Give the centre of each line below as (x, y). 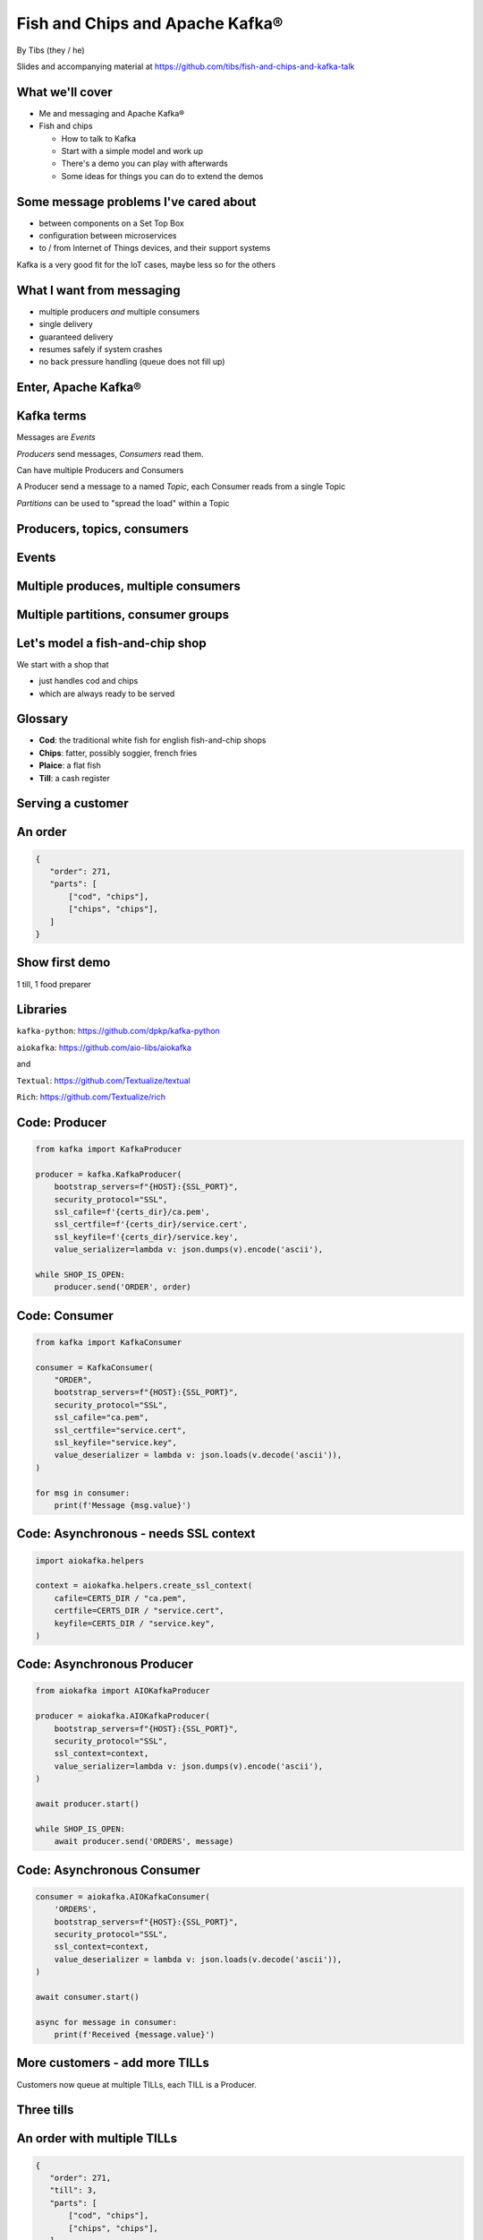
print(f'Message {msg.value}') (123, 1505)
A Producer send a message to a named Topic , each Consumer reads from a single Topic (181, 487)
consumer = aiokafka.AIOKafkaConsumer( (123, 1896)
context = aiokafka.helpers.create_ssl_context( (144, 1585)
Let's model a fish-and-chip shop (111, 643)
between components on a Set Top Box (112, 223)
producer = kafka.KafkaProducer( (109, 1174)
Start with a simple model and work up (132, 151)
